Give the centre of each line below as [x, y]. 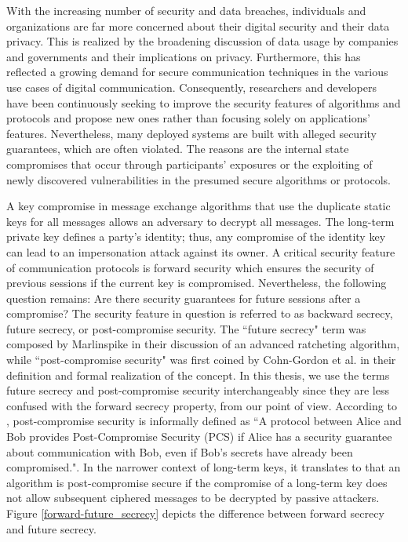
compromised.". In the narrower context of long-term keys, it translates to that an [204, 467]
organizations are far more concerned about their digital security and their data [198, 25]
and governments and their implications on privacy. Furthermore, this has [184, 56]
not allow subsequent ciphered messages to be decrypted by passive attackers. [193, 498]
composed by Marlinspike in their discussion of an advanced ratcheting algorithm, [203, 344]
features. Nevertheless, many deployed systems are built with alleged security [191, 133]
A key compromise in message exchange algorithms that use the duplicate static [199, 206]
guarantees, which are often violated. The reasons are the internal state [178, 149]
